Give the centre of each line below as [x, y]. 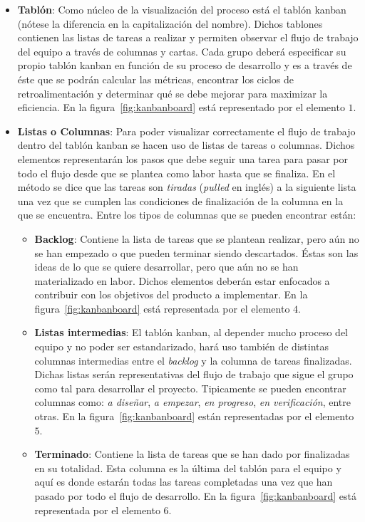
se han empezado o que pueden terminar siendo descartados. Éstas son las [196, 252]
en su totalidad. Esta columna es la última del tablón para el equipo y [188, 468]
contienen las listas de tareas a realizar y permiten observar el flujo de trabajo [188, 37]
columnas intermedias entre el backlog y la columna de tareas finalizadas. [193, 360]
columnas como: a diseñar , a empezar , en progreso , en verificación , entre [192, 402]
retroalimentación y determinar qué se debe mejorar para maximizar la [173, 93]
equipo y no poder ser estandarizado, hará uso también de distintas [181, 346]
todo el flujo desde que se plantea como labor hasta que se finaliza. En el [176, 173]
